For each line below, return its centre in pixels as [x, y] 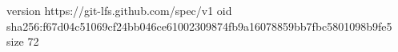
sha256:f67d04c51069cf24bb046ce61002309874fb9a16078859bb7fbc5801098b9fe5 [199, 26]
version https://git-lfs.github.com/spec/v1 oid [119, 10]
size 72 [23, 41]
